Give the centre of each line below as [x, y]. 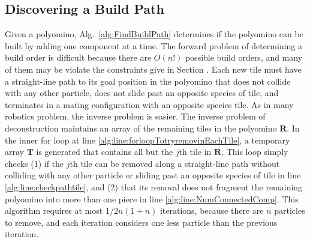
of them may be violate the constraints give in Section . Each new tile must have [153, 69]
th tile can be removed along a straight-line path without [175, 163]
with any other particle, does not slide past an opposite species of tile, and [142, 93]
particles [290, 210]
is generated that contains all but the [105, 152]
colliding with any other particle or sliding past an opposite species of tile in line [153, 175]
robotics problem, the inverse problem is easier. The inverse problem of [135, 116]
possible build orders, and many [244, 57]
